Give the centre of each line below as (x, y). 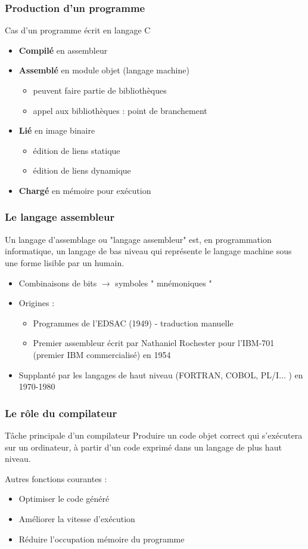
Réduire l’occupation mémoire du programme (102, 539)
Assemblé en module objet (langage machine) (104, 70)
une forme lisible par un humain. (65, 262)
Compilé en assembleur (63, 50)
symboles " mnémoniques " (164, 283)
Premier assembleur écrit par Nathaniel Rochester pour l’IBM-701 (154, 343)
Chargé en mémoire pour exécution (85, 190)
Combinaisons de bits (58, 283)
